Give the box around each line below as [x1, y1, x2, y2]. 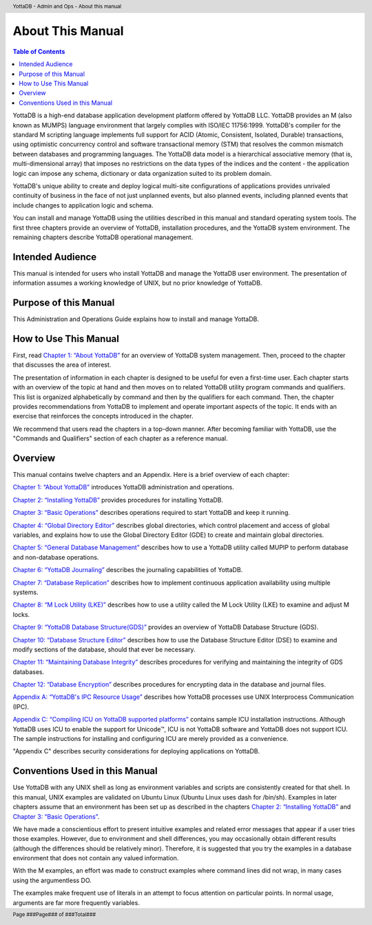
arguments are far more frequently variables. [12, 898, 141, 906]
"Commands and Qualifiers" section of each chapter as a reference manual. [12, 434, 229, 443]
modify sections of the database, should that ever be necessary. [12, 645, 196, 653]
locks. [12, 610, 30, 618]
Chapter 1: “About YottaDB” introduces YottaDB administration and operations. [12, 483, 234, 491]
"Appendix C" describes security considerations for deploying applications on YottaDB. [12, 747, 260, 755]
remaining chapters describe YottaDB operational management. [12, 233, 194, 241]
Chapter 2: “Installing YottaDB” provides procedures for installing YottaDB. [12, 496, 224, 504]
